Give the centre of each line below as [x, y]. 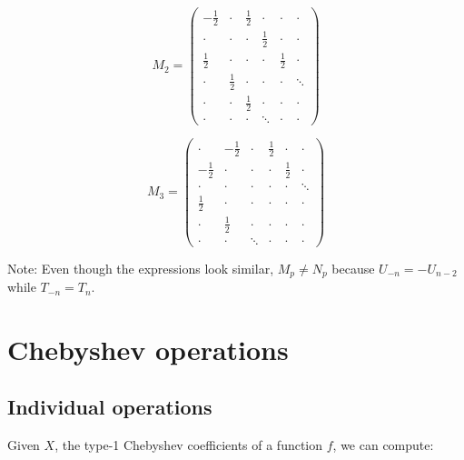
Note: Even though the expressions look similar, [141, 268]
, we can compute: [383, 445]
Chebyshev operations [148, 349]
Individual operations [110, 407]
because [353, 268]
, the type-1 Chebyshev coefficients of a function [189, 445]
